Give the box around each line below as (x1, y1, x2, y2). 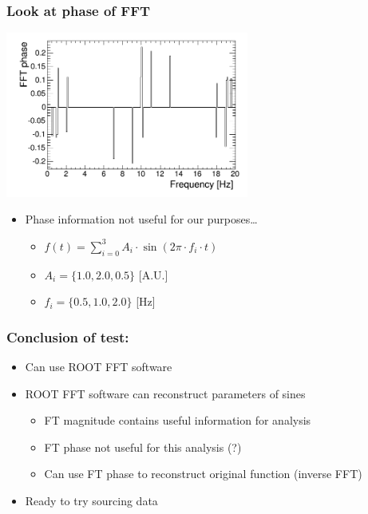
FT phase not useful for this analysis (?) (44, 438, 242, 455)
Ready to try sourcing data (25, 492, 158, 509)
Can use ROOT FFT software (25, 358, 172, 375)
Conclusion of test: (6, 326, 129, 346)
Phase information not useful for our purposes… (25, 211, 258, 227)
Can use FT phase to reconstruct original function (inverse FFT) (44, 465, 362, 482)
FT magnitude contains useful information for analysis (44, 412, 311, 429)
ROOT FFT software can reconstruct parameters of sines (25, 385, 306, 401)
